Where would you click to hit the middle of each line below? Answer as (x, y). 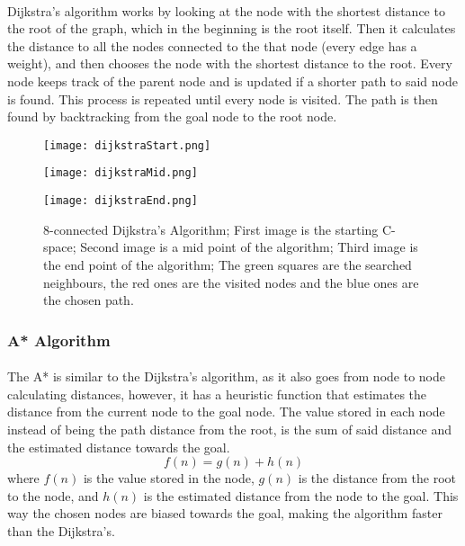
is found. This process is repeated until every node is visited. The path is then (223, 98)
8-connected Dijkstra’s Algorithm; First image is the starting (211, 229)
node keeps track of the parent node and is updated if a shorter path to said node (232, 81)
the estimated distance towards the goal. (119, 447)
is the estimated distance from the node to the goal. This (301, 495)
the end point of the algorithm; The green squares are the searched (228, 264)
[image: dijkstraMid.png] (121, 173)
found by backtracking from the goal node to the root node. (172, 116)
